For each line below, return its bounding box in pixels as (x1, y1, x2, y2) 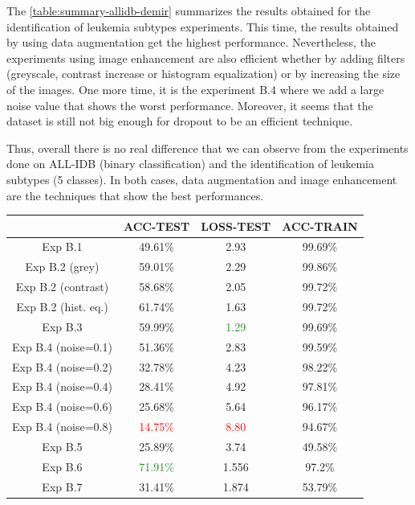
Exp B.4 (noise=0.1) (12, 338, 112, 355)
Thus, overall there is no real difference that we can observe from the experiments (6, 139, 409, 156)
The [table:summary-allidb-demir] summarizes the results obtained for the (6, 2, 371, 18)
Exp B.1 (42, 238, 83, 255)
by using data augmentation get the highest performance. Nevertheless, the (6, 34, 376, 51)
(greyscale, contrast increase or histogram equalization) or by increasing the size (6, 65, 401, 82)
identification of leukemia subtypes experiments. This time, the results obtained (6, 18, 399, 35)
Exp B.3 (42, 318, 83, 335)
